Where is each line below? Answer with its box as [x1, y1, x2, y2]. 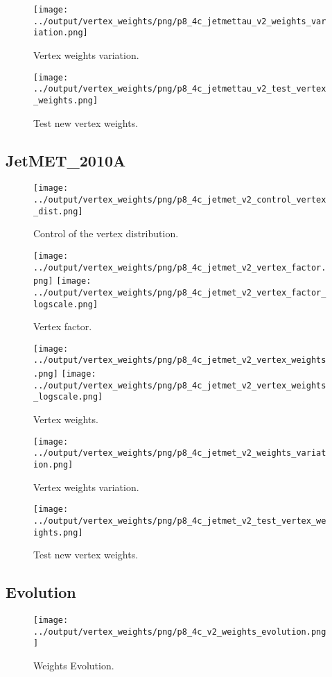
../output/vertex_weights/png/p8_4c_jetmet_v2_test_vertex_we [33, 515, 326, 526]
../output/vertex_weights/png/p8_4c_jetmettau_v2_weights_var [33, 16, 326, 26]
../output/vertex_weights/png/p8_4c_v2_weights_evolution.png [33, 626, 326, 637]
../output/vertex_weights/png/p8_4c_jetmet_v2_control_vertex [33, 194, 326, 205]
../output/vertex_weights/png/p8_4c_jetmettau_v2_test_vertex [33, 84, 326, 94]
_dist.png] [33, 206, 83, 216]
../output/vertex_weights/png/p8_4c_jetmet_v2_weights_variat [33, 448, 326, 459]
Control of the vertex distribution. [33, 226, 179, 241]
